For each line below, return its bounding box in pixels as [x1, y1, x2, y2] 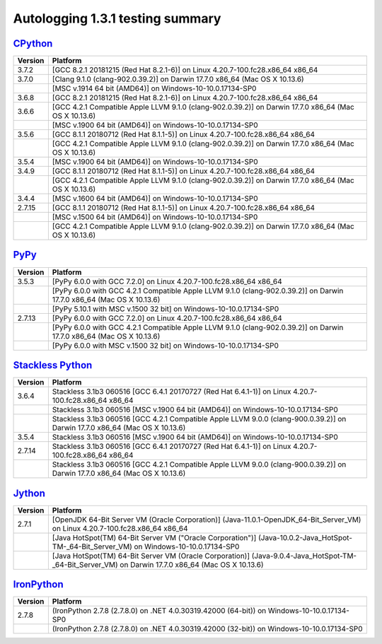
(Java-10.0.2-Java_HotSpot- [258, 532, 353, 542]
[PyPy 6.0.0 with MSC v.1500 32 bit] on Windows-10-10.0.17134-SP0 [52, 340, 279, 350]
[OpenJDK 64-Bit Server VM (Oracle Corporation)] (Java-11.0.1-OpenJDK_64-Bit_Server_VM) [52, 515, 361, 525]
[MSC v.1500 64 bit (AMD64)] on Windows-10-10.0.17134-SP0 [52, 212, 258, 222]
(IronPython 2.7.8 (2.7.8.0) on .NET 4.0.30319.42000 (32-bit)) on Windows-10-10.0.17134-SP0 [52, 624, 364, 634]
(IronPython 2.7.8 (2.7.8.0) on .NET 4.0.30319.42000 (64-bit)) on [52, 606, 267, 616]
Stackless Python [13, 359, 93, 371]
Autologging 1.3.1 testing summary [13, 11, 221, 26]
